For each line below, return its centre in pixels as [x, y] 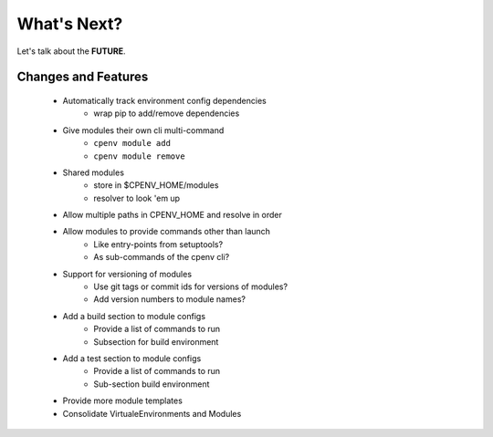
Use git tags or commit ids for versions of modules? [190, 286]
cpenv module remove [140, 156]
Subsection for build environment [156, 341]
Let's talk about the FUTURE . [72, 51]
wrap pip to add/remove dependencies [167, 113]
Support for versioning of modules [127, 274]
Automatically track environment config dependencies [164, 100]
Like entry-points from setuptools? [158, 244]
